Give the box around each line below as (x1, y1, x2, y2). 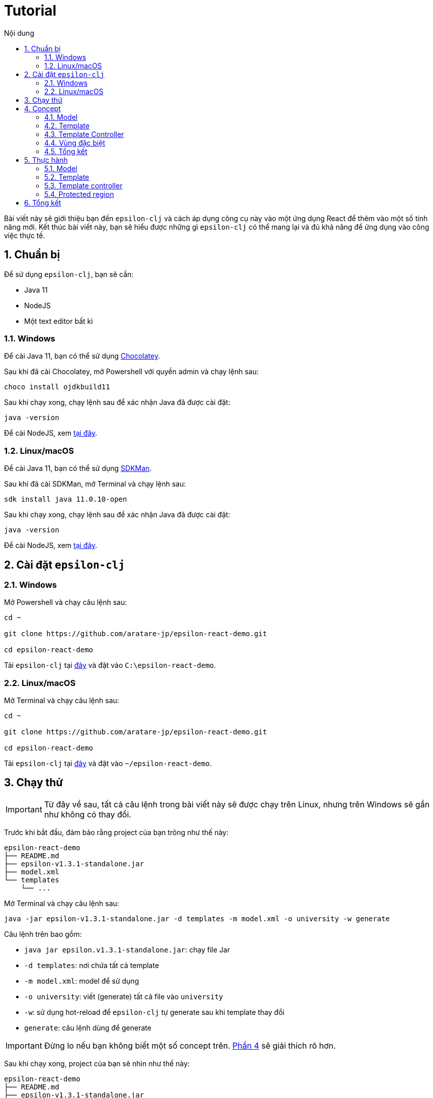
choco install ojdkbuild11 (4, 383, 110, 391)
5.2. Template (44, 172, 90, 181)
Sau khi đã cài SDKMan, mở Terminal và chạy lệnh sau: (4, 479, 186, 489)
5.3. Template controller (44, 181, 123, 190)
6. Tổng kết (24, 198, 61, 207)
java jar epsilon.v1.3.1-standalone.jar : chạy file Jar (24, 945, 230, 954)
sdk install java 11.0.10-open (4, 495, 127, 504)
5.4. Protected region (44, 189, 114, 198)
